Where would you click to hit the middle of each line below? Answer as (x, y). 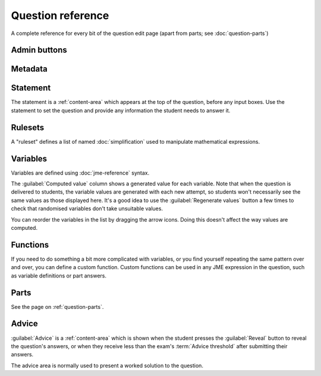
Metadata (29, 69)
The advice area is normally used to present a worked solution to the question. (107, 365)
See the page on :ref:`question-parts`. (57, 307)
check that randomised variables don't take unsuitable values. (87, 208)
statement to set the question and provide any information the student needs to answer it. (121, 110)
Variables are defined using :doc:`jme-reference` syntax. (80, 173)
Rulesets (28, 127)
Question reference (60, 15)
